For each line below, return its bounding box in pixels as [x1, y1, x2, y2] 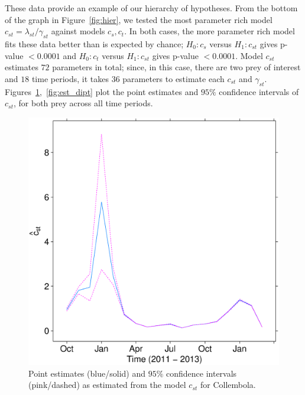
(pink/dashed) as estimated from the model [28, 378, 186, 391]
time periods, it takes [31, 72, 109, 84]
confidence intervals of [219, 85, 299, 97]
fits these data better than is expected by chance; [5, 37, 184, 50]
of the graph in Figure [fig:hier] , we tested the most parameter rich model [5, 13, 272, 25]
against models [51, 25, 105, 37]
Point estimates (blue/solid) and [28, 367, 145, 379]
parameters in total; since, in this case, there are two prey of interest [52, 61, 301, 73]
